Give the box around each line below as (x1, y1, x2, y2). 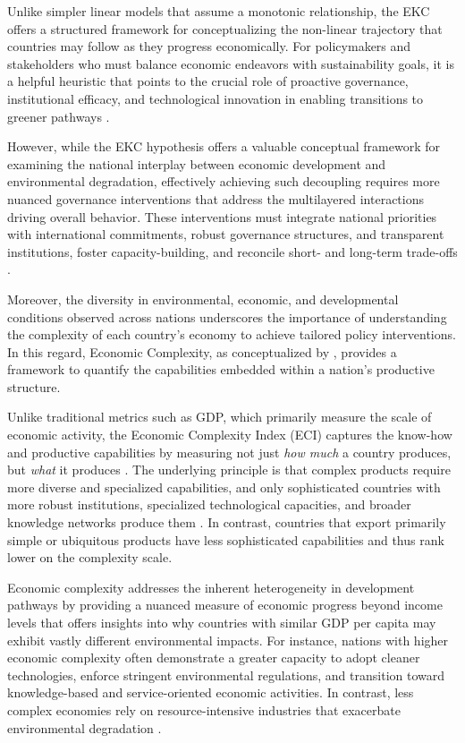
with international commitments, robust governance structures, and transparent (7, 225, 444, 243)
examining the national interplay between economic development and (7, 154, 386, 173)
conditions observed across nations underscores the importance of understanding (7, 307, 447, 326)
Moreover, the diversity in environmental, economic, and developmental (7, 289, 399, 308)
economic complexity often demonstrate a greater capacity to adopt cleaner (7, 648, 420, 667)
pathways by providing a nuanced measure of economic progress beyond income (7, 595, 443, 614)
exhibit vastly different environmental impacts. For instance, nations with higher (7, 630, 449, 649)
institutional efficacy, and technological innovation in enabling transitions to (7, 89, 424, 107)
